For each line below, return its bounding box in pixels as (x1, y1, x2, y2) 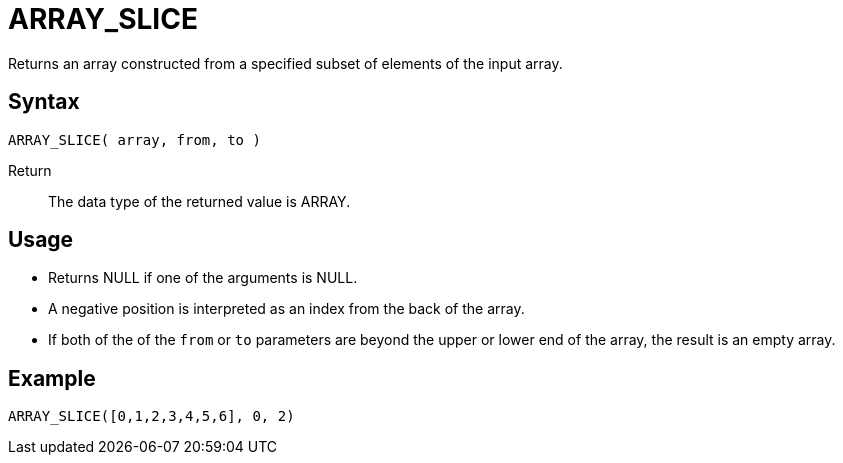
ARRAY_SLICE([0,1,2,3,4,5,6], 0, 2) (8, 408, 295, 425)
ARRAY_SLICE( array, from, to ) (8, 131, 261, 148)
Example (8, 365, 96, 391)
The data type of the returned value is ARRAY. (48, 192, 351, 210)
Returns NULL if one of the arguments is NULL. (48, 269, 358, 287)
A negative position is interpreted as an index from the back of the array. (48, 300, 525, 318)
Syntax (8, 89, 80, 115)
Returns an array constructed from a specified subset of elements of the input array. (8, 54, 563, 72)
